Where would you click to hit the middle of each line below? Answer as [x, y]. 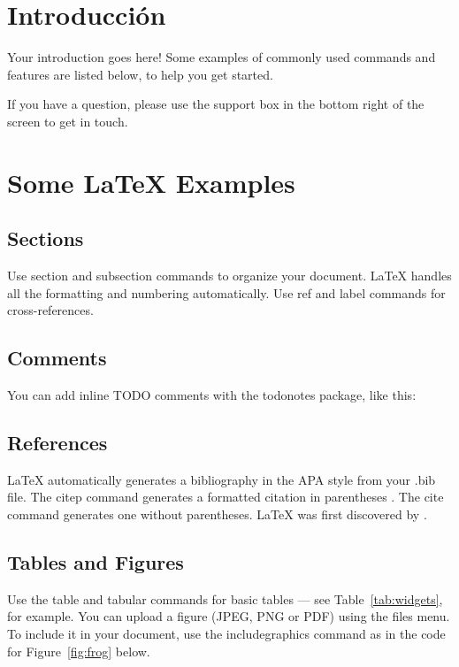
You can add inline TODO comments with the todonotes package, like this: [212, 395]
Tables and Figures [96, 562]
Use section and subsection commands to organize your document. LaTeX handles [229, 276]
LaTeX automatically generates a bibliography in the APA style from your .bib [222, 479]
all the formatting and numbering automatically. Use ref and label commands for [226, 292]
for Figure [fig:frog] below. [79, 651]
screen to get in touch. [68, 121]
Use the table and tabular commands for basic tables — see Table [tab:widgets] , [225, 598]
